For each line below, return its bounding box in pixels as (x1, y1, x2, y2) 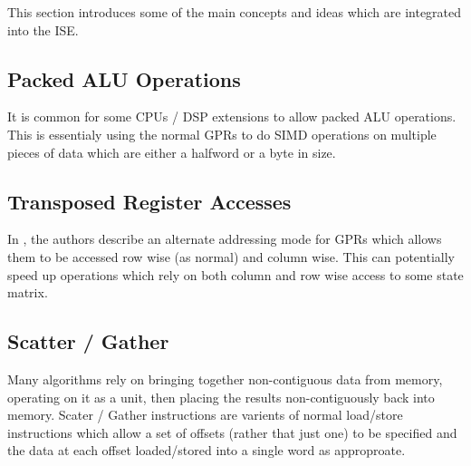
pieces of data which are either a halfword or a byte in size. (7, 142, 336, 161)
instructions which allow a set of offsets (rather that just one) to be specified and (7, 422, 457, 442)
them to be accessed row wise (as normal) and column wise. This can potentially (7, 247, 455, 266)
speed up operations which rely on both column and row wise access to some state (7, 265, 464, 284)
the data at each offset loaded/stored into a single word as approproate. (7, 441, 406, 460)
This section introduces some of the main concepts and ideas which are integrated (7, 3, 462, 21)
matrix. (7, 283, 48, 302)
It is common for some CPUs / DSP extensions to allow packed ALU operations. (7, 107, 457, 126)
